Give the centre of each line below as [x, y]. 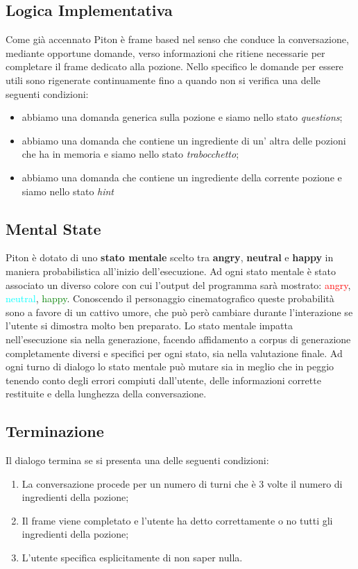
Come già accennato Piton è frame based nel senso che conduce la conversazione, [177, 39]
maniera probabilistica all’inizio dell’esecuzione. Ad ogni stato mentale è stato [171, 271]
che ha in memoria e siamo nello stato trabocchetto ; [130, 154]
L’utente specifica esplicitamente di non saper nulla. [132, 558]
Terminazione [55, 431]
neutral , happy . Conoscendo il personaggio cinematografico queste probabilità [170, 298]
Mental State [53, 228]
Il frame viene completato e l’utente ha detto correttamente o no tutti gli [177, 520]
